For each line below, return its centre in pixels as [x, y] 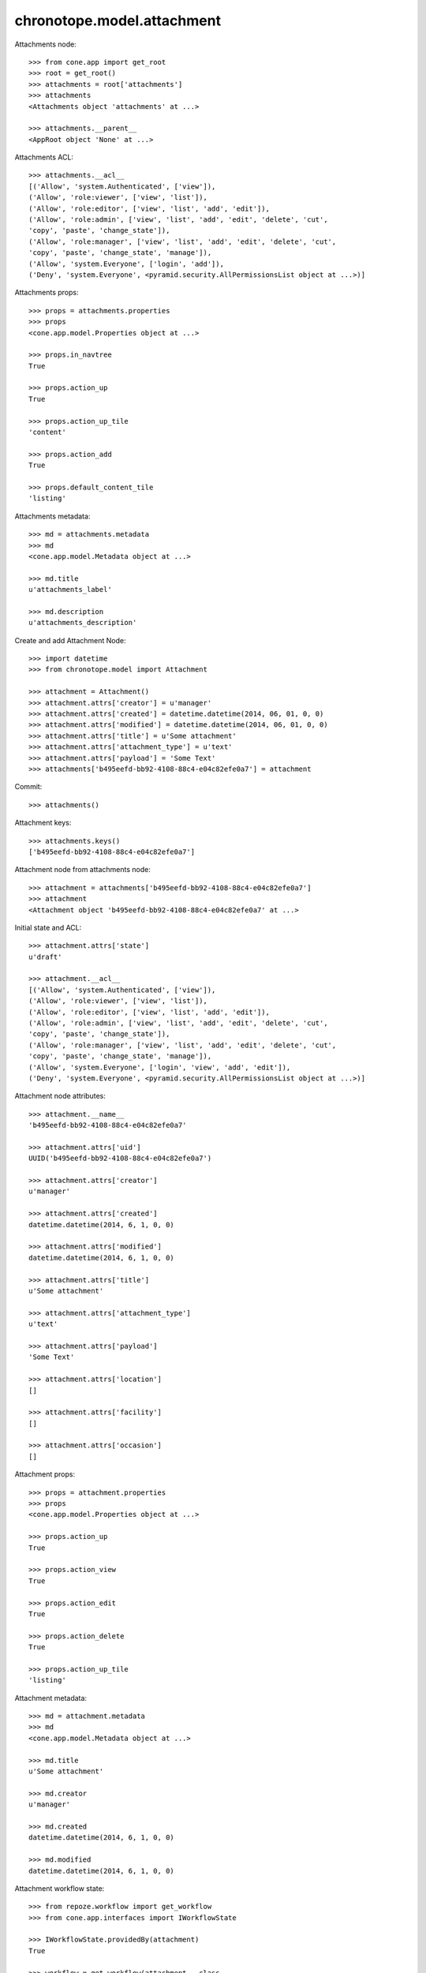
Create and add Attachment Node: [70, 640]
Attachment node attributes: [60, 1096]
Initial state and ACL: [48, 927]
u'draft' [45, 957]
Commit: [28, 787]
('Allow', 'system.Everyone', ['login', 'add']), [127, 264]
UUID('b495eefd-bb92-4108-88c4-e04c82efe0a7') [120, 1159]
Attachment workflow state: [60, 1888]
